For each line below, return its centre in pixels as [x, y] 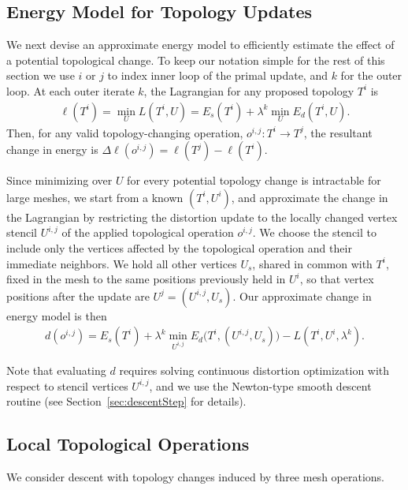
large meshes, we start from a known [95, 197]
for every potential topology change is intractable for [254, 180]
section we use [41, 75]
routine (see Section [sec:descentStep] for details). [126, 401]
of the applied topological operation [148, 232]
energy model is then [57, 315]
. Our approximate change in [302, 295]
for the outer [371, 75]
